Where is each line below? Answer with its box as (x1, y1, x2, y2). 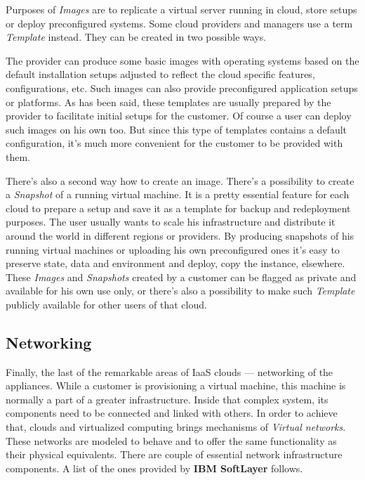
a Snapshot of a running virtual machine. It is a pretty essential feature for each (6, 187, 350, 202)
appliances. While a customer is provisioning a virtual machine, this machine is (6, 378, 346, 393)
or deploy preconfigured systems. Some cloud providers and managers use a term (6, 15, 353, 30)
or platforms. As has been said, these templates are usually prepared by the (6, 94, 331, 109)
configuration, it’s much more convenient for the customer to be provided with (6, 136, 343, 150)
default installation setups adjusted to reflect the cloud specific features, (6, 67, 315, 82)
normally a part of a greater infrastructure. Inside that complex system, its (6, 391, 328, 406)
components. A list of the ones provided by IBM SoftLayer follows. (6, 460, 303, 475)
